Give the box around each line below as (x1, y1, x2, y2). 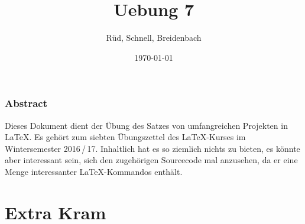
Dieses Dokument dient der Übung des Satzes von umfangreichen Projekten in (5, 119, 288, 131)
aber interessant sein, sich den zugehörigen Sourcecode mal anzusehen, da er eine (5, 154, 298, 166)
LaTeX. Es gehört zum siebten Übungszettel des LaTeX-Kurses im (5, 131, 246, 143)
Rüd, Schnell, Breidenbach (106, 31, 202, 44)
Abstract (5, 96, 47, 111)
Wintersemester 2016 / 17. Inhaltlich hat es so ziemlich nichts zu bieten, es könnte (5, 142, 300, 154)
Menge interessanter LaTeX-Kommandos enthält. (5, 165, 183, 177)
